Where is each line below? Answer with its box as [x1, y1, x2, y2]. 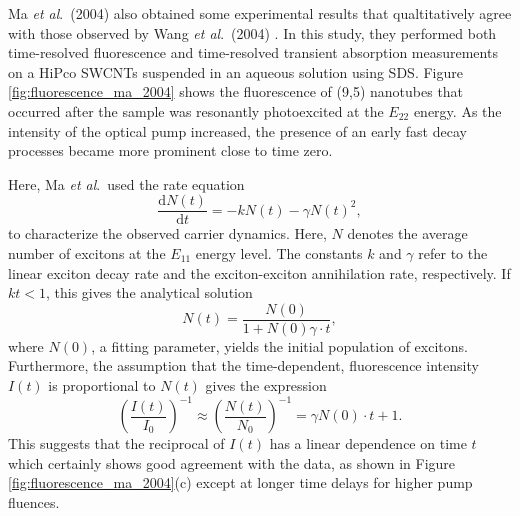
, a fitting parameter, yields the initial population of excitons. [91, 335, 468, 356]
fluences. [8, 491, 60, 512]
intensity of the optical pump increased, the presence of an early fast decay [8, 120, 467, 141]
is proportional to [48, 375, 156, 396]
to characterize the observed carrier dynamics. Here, [8, 223, 327, 244]
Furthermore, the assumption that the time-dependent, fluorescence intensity [8, 355, 479, 376]
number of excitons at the [8, 243, 166, 263]
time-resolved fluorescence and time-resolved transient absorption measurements [8, 42, 498, 63]
